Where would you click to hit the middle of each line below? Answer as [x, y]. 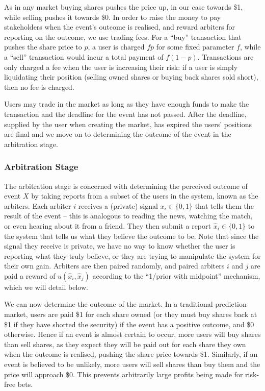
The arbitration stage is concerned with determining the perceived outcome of [126, 186]
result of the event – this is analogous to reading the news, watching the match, [128, 216]
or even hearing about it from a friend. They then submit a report [108, 225]
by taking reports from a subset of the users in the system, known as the [145, 196]
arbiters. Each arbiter [38, 205]
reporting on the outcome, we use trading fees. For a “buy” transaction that [123, 36]
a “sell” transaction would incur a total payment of [84, 56]
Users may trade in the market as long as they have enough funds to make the [127, 104]
